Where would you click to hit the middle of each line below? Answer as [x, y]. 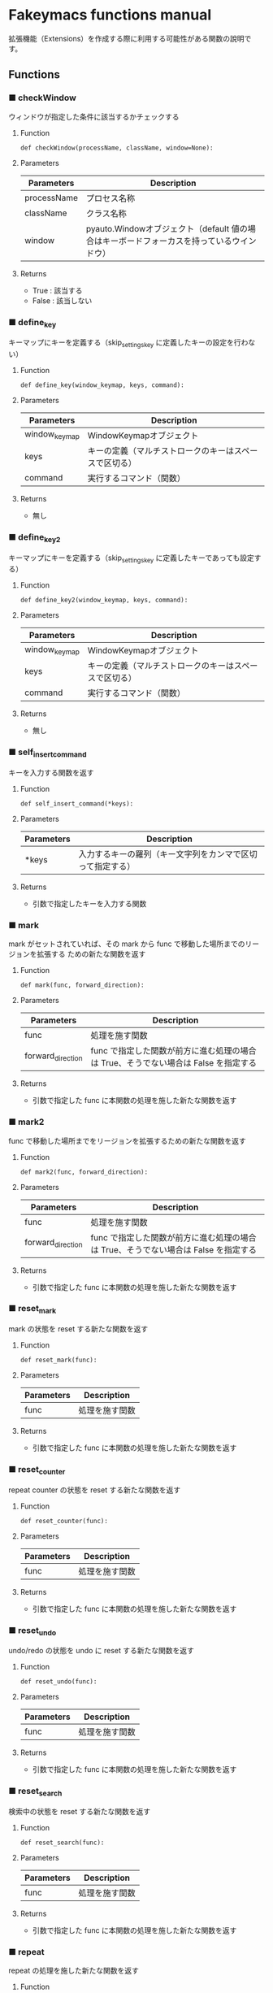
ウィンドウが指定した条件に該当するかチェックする [94, 116]
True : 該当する [57, 290]
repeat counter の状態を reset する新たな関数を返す [95, 1490]
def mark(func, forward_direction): [82, 985]
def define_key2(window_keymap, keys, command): [104, 600]
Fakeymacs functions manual [110, 15]
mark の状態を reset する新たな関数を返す [78, 1329]
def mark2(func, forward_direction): [84, 1172]
